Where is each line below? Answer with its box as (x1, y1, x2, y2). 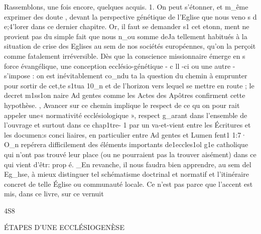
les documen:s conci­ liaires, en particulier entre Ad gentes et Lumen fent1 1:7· (4, 129, 247, 140)
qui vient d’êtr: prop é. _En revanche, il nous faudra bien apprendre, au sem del (4, 159, 251, 169)
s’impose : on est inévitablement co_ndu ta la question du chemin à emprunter (4, 70, 247, 81)
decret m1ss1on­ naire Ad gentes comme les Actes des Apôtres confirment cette (4, 90, 245, 100)
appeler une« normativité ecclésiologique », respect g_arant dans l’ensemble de (4, 109, 247, 120)
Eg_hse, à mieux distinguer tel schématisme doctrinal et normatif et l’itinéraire (4, 169, 249, 179)
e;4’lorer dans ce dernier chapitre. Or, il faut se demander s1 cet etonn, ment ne (4, 21, 249, 32)
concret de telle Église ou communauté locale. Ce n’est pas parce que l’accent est (4, 178, 253, 189)
